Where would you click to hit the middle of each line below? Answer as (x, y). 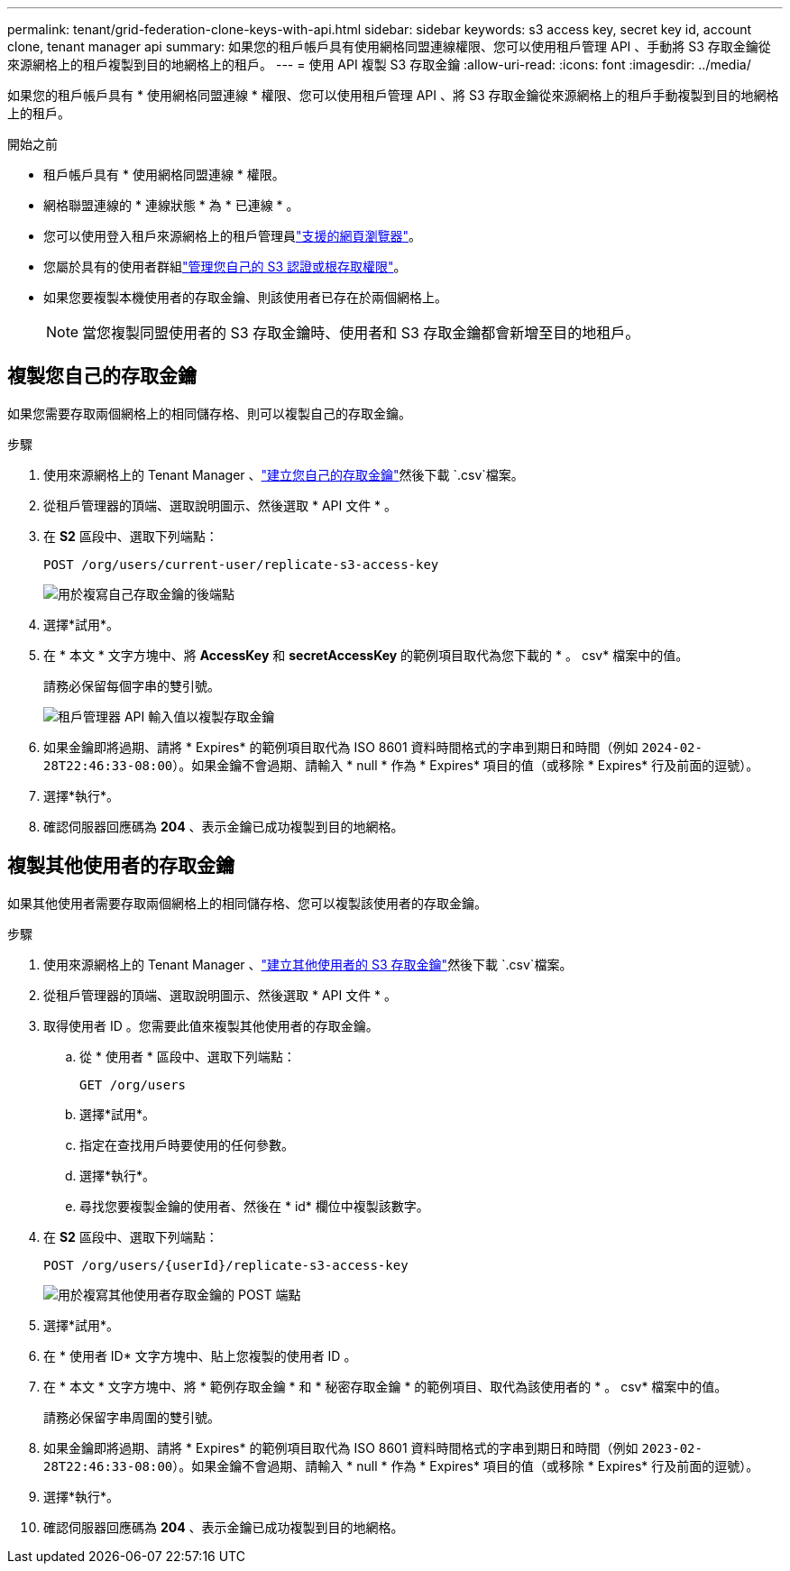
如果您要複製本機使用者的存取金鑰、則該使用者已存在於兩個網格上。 (245, 297)
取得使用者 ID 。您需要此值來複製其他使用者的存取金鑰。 (211, 1025)
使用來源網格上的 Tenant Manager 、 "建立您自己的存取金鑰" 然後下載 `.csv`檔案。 (284, 474)
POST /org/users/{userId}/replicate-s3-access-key (226, 1265)
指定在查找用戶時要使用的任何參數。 (187, 1144)
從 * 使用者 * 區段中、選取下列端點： (188, 1056)
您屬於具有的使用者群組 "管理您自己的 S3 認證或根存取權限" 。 (225, 266)
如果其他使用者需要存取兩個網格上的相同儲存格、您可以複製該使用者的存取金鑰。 (247, 903)
